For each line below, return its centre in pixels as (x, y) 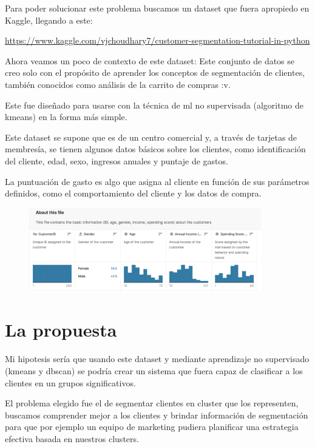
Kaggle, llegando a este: (49, 20)
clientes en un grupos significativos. (70, 382)
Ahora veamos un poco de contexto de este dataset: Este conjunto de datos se (150, 60)
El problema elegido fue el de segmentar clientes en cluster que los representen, (152, 403)
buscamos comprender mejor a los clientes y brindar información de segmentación (157, 415)
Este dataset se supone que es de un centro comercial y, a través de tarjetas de (151, 137)
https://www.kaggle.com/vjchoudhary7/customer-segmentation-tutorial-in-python (157, 40)
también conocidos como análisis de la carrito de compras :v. (118, 84)
